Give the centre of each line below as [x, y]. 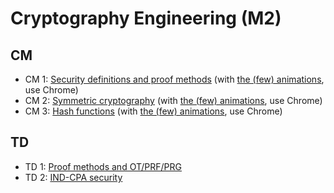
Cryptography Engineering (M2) [146, 18]
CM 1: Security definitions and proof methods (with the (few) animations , [174, 79]
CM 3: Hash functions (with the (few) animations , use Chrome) [153, 111]
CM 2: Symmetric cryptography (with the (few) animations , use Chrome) [173, 100]
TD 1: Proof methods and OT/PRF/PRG [103, 166]
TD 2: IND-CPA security [73, 177]
